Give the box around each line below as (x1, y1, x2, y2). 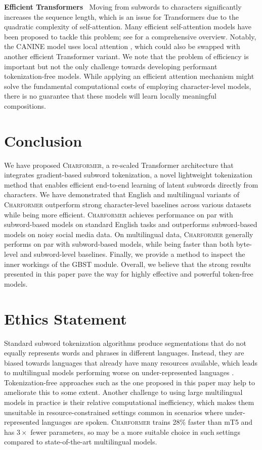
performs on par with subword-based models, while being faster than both (4, 239, 234, 249)
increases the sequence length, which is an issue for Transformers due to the (4, 11, 239, 22)
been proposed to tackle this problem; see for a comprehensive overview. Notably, (4, 31, 256, 41)
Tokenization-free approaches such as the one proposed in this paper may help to (4, 377, 255, 387)
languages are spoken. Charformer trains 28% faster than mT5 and (41, 417, 253, 427)
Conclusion (4, 130, 82, 151)
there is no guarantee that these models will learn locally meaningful (4, 91, 216, 101)
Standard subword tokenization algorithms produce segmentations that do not (4, 337, 246, 348)
